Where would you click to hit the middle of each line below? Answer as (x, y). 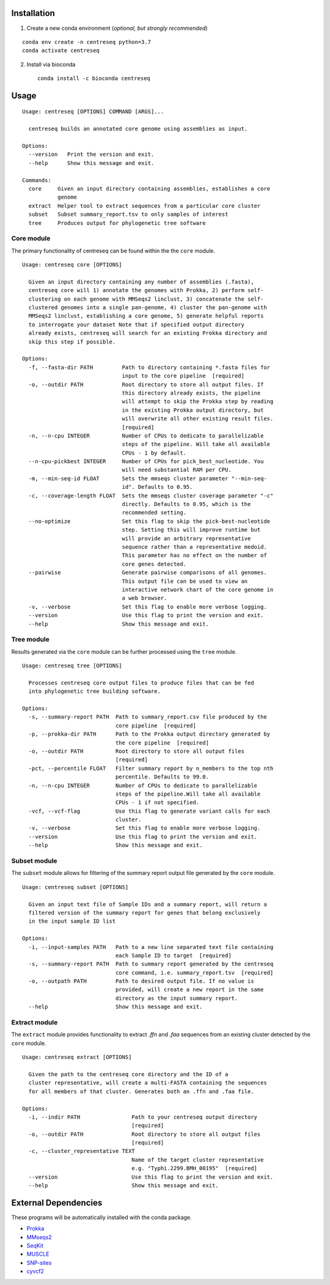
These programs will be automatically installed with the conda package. (101, 1217)
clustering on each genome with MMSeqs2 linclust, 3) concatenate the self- (146, 299)
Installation (33, 13)
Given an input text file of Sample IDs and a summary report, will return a (148, 904)
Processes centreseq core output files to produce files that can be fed (141, 683)
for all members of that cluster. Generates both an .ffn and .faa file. (141, 1091)
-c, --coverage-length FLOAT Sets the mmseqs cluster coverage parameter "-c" (151, 496)
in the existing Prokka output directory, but (193, 410)
